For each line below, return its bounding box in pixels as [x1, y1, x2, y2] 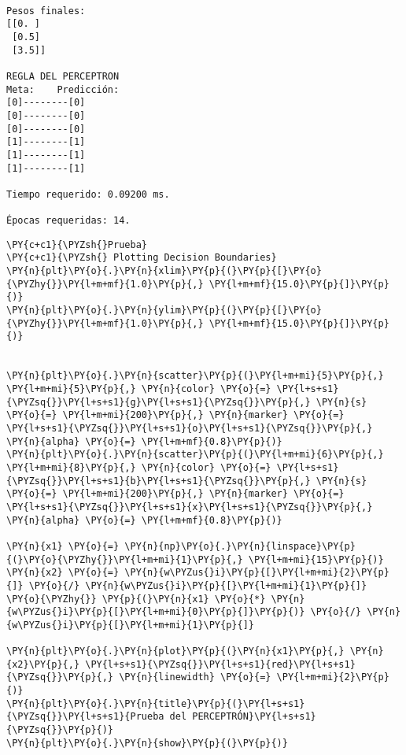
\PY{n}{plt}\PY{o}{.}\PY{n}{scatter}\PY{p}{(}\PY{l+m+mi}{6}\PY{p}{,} [6, 449, 384, 461]
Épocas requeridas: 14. [6, 215, 131, 227]
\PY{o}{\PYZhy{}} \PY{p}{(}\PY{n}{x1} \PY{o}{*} [6, 593, 266, 605]
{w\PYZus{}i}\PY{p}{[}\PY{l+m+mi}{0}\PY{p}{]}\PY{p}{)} [6, 606, 305, 618]
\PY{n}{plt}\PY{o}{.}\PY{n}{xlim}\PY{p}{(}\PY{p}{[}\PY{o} [6, 265, 322, 277]
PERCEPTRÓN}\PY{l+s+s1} [192, 711, 316, 723]
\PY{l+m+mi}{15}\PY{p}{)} [248, 553, 384, 565]
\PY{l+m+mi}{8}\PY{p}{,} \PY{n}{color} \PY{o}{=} [6, 461, 271, 473]
